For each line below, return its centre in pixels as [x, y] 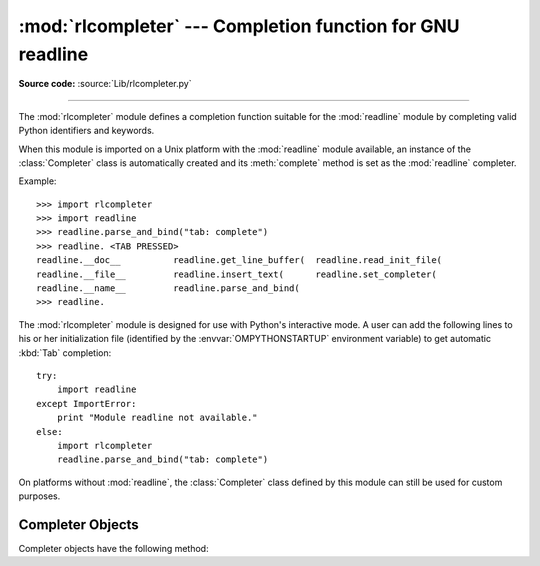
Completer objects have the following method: [113, 549]
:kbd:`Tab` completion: [65, 352]
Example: [37, 181]
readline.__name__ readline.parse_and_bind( [168, 288]
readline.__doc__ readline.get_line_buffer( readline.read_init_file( [239, 260]
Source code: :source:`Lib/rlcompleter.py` [105, 84]
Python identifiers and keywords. [86, 131]
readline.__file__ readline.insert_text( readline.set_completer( [236, 274]
